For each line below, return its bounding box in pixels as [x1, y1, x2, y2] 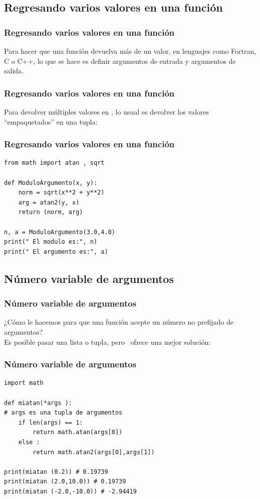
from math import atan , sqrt [4, 159, 105, 167]
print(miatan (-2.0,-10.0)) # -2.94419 [4, 487, 137, 495]
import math [4, 379, 44, 387]
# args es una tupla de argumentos [4, 409, 123, 417]
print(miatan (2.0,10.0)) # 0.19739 [4, 478, 126, 485]
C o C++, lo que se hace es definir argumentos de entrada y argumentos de [4, 55, 236, 66]
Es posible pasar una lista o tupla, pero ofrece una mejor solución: [4, 336, 211, 347]
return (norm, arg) [18, 209, 83, 216]
